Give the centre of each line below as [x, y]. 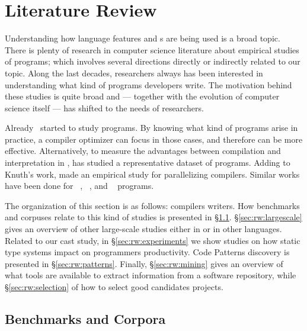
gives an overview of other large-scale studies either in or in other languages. [143, 229]
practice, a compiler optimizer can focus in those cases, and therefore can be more [154, 139]
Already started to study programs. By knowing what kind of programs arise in [151, 128]
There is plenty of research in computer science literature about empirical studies [152, 49]
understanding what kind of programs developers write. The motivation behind [148, 84]
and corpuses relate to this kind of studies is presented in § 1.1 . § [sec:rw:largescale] [153, 217]
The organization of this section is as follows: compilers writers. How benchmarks [152, 205]
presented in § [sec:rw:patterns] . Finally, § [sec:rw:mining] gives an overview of [144, 263]
